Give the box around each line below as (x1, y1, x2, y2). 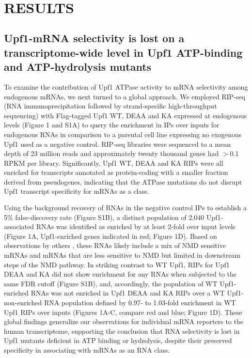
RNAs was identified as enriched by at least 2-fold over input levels (36, 221, 236, 232)
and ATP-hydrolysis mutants (4, 59, 152, 74)
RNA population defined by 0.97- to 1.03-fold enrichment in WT (44, 297, 236, 308)
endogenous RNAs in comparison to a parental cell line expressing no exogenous (4, 129, 242, 139)
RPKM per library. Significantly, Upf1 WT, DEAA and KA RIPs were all (4, 157, 223, 168)
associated (4, 221, 34, 232)
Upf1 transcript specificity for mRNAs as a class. (4, 186, 149, 196)
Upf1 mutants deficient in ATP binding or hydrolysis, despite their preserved (4, 335, 232, 345)
